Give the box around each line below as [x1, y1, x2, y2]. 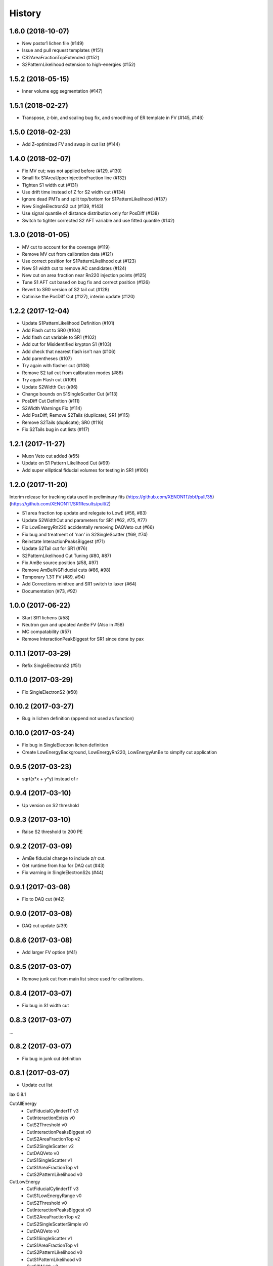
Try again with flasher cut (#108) [22, 363, 90, 369]
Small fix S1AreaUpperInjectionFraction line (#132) [22, 175, 126, 181]
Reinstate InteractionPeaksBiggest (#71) [22, 538, 106, 544]
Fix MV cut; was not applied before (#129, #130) [22, 168, 122, 174]
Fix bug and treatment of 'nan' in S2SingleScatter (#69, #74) [22, 531, 148, 537]
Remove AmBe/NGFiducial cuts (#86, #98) [22, 567, 111, 573]
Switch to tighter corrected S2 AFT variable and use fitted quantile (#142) [22, 217, 175, 223]
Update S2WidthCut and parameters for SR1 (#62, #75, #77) [22, 517, 148, 523]
